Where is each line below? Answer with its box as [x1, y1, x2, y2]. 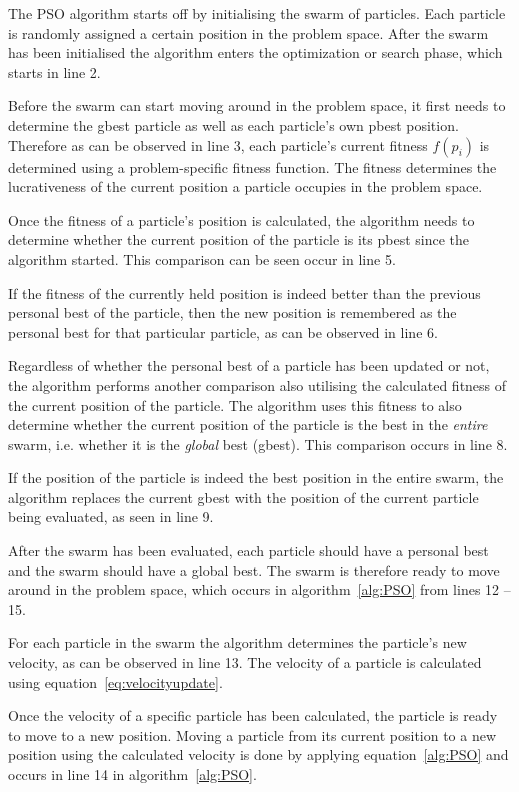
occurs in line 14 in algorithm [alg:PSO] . [8, 764, 257, 784]
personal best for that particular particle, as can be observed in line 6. [8, 321, 438, 342]
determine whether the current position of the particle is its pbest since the [8, 229, 470, 250]
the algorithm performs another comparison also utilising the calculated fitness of [8, 374, 507, 395]
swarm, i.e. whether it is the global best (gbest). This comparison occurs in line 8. [8, 433, 508, 454]
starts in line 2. [8, 61, 101, 82]
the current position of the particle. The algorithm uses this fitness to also [8, 394, 462, 415]
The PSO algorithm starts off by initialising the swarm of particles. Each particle [8, 3, 506, 23]
